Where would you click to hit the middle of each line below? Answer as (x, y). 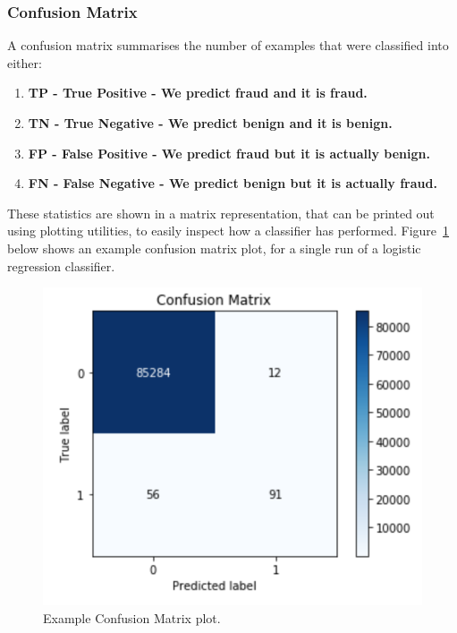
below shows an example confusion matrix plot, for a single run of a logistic (214, 248)
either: (25, 62)
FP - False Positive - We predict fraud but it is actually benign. (229, 153)
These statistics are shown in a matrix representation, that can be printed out (221, 213)
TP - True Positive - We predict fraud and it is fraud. (198, 93)
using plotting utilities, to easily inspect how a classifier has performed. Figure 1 (228, 231)
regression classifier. (61, 265)
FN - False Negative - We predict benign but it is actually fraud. (233, 183)
